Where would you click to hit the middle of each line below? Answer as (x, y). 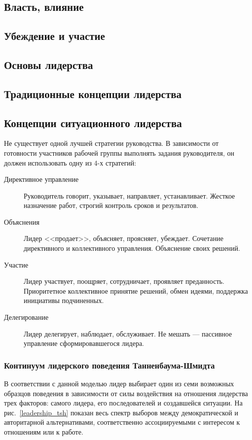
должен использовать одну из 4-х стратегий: (70, 162)
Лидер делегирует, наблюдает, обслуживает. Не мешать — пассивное (128, 333)
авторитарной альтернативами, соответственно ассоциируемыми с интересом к (122, 422)
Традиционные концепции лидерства (93, 93)
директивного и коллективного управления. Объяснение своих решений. (132, 248)
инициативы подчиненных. (64, 300)
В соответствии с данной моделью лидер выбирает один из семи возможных (119, 384)
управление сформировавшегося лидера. (84, 343)
